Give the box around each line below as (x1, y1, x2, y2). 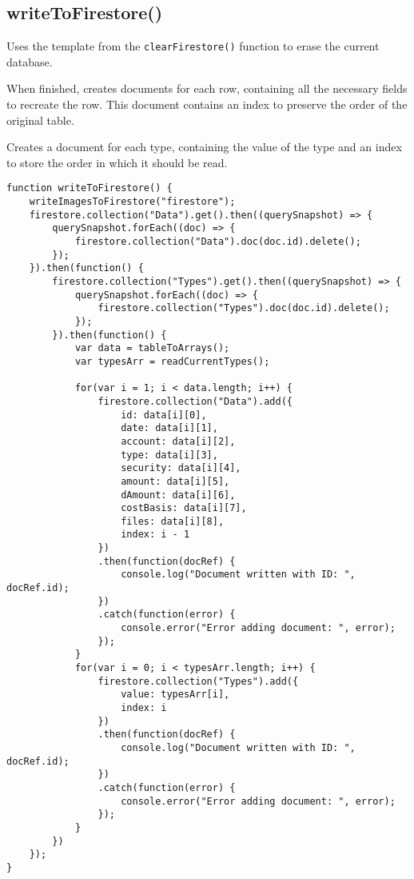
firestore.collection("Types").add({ (98, 675, 299, 687)
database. (6, 53, 53, 70)
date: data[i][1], (121, 422, 218, 434)
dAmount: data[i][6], (121, 489, 236, 501)
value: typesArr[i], (121, 689, 230, 701)
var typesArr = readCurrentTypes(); (74, 355, 270, 367)
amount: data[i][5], (121, 475, 230, 487)
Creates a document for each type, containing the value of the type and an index (6, 138, 402, 155)
